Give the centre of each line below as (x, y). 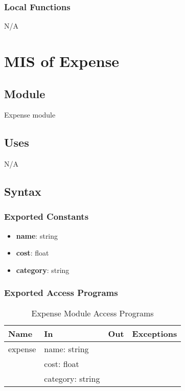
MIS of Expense (62, 61)
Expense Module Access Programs (92, 313)
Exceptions (155, 333)
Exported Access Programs (61, 293)
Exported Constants (47, 216)
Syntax (23, 191)
